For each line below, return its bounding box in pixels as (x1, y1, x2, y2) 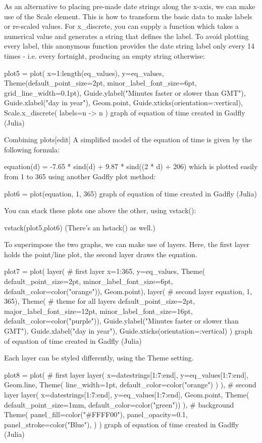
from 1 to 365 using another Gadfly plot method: (4, 171, 156, 181)
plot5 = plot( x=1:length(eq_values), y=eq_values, (4, 67, 164, 78)
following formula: (4, 144, 60, 154)
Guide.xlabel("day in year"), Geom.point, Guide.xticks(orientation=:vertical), (4, 97, 243, 108)
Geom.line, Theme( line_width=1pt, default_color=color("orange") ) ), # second (4, 379, 256, 390)
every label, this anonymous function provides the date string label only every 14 (4, 41, 254, 51)
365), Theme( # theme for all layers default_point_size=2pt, (4, 296, 195, 306)
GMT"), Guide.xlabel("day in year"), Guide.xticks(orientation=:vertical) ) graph (4, 326, 252, 336)
